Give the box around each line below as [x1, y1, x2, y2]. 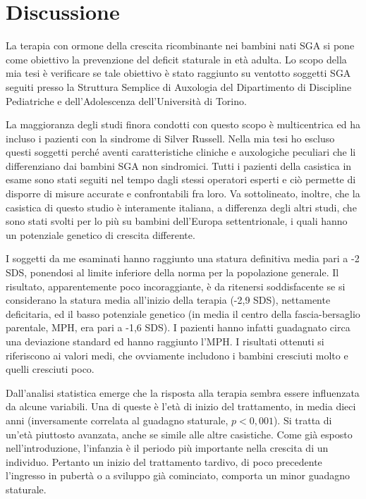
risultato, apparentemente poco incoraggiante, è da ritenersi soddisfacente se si [6, 278, 346, 293]
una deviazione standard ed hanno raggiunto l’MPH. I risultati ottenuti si [6, 334, 324, 348]
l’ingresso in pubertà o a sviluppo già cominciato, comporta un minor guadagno [6, 468, 350, 483]
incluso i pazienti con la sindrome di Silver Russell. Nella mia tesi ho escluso [6, 130, 335, 145]
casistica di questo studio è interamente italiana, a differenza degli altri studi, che [6, 199, 357, 214]
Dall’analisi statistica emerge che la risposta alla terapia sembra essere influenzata [6, 385, 360, 400]
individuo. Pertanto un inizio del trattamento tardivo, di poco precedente [6, 454, 322, 469]
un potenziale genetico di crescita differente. [6, 227, 195, 242]
